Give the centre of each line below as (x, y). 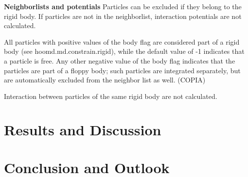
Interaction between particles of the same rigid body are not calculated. (111, 96)
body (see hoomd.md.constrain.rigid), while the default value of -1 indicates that (124, 51)
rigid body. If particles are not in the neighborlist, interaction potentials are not (123, 16)
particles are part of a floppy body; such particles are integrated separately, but (122, 70)
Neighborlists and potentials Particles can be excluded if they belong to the (123, 6)
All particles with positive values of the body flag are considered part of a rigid (122, 41)
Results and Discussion (83, 129)
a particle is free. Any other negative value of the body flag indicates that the (120, 60)
